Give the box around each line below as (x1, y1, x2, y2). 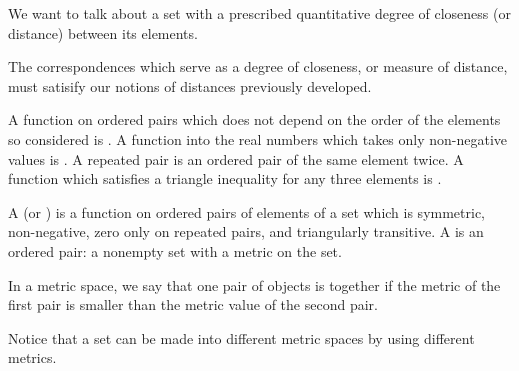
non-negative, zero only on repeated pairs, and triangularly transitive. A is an (8, 221, 484, 242)
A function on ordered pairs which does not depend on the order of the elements (8, 109, 501, 130)
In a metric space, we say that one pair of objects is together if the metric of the (8, 274, 501, 295)
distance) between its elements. (8, 22, 198, 43)
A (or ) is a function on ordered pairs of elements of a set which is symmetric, (8, 201, 485, 222)
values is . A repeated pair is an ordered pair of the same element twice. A (8, 148, 464, 169)
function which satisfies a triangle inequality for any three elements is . (8, 168, 442, 189)
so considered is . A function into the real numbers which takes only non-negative (8, 128, 508, 149)
